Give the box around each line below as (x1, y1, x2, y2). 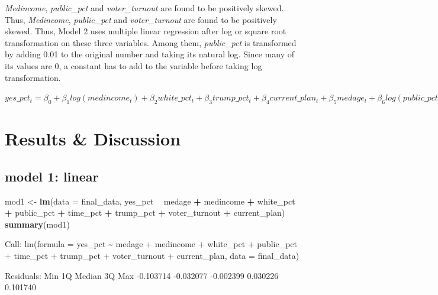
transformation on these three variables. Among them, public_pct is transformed (5, 36, 297, 48)
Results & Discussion (5, 127, 181, 151)
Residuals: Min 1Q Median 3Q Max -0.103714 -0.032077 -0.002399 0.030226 (5, 269, 279, 281)
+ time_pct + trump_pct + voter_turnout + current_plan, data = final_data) (5, 249, 299, 261)
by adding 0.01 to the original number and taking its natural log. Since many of (5, 48, 295, 60)
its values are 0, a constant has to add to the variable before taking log (5, 59, 262, 72)
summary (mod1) (5, 218, 70, 230)
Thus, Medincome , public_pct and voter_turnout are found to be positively (5, 13, 277, 25)
